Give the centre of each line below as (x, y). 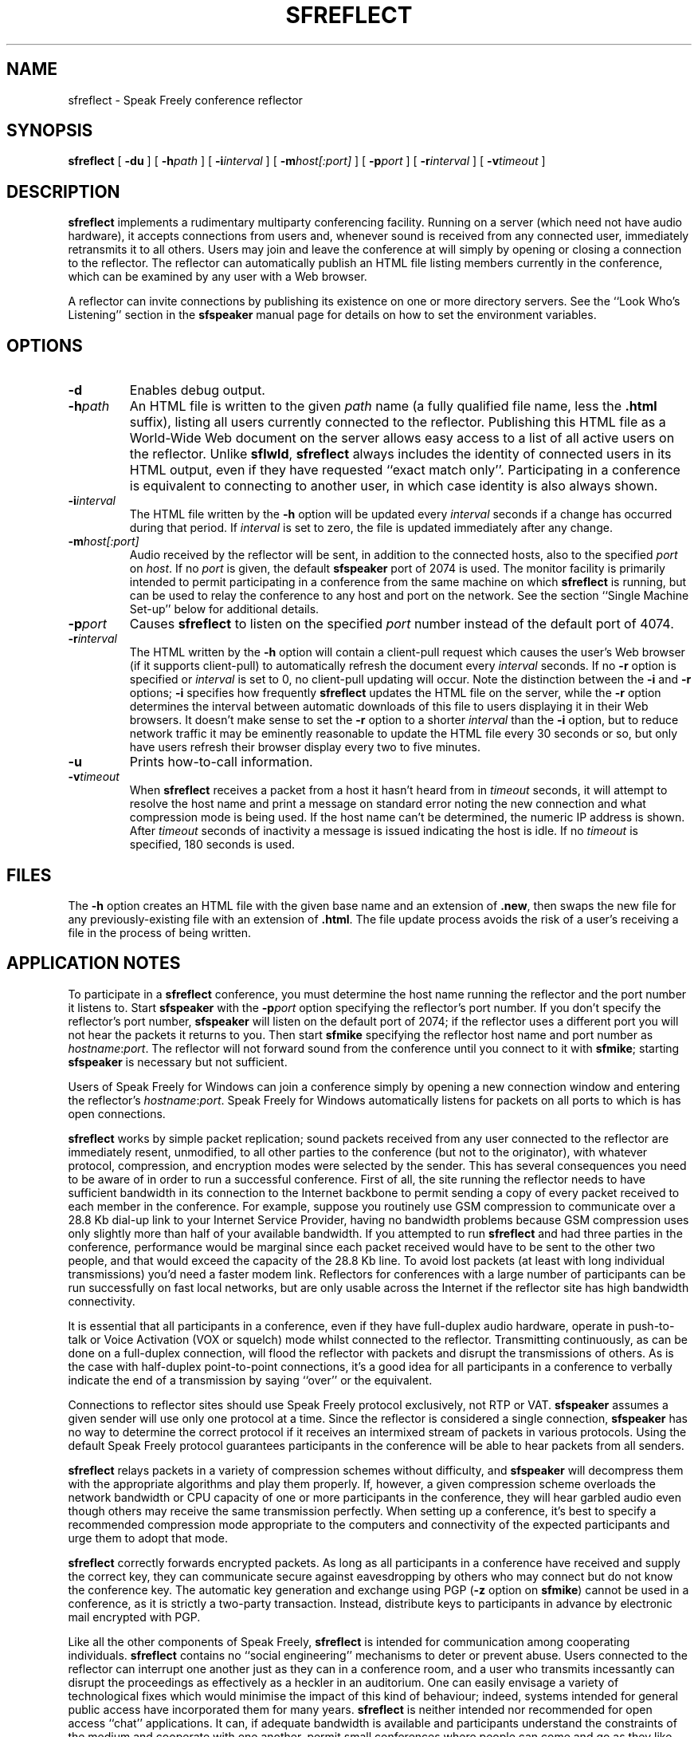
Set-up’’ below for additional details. (224, 609)
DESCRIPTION (63, 191)
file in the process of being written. (160, 932)
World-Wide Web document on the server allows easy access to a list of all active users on (402, 438)
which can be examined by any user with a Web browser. (218, 277)
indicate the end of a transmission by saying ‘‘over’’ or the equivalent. (250, 1380)
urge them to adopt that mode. (148, 1538)
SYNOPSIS (50, 131)
